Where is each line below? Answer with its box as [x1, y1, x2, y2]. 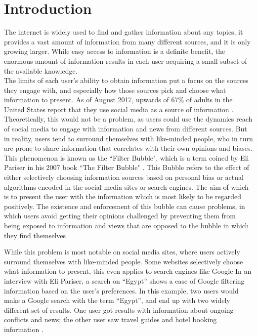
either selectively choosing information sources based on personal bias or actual [4, 172, 244, 182]
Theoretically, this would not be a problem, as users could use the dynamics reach [4, 114, 253, 124]
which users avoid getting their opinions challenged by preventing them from [4, 210, 236, 221]
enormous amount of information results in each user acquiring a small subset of [4, 55, 247, 66]
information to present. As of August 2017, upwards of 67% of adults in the [4, 94, 233, 105]
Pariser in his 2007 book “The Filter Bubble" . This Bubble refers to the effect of [4, 162, 250, 172]
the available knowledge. [4, 65, 78, 76]
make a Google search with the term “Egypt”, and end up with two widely [4, 295, 230, 305]
